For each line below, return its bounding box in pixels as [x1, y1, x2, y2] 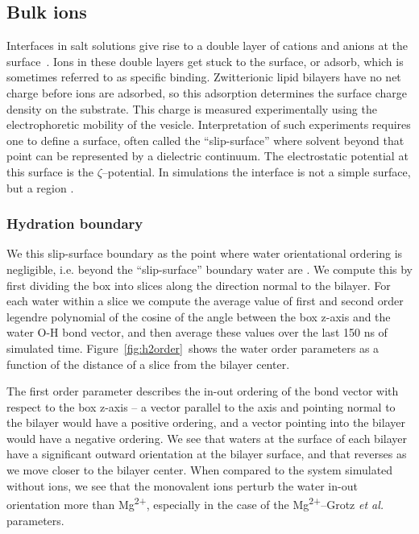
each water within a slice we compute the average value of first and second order [6, 292, 404, 309]
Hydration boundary [6, 213, 143, 234]
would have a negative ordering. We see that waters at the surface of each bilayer [6, 429, 407, 446]
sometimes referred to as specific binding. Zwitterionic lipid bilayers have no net [6, 68, 401, 85]
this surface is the [6, 163, 93, 180]
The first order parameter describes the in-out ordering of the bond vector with [6, 383, 399, 399]
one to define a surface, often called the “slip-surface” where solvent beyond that [6, 131, 404, 148]
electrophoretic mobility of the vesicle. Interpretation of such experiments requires [6, 116, 411, 133]
